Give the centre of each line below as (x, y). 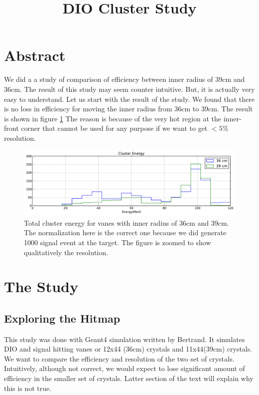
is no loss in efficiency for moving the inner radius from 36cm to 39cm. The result (129, 109)
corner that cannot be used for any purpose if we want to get (114, 128)
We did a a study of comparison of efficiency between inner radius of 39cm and (125, 79)
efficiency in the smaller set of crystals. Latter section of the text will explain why (129, 378)
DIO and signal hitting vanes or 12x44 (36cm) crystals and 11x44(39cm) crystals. (128, 349)
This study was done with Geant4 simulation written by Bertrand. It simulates (125, 339)
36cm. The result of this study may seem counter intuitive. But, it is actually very (129, 89)
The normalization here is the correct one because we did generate (125, 232)
